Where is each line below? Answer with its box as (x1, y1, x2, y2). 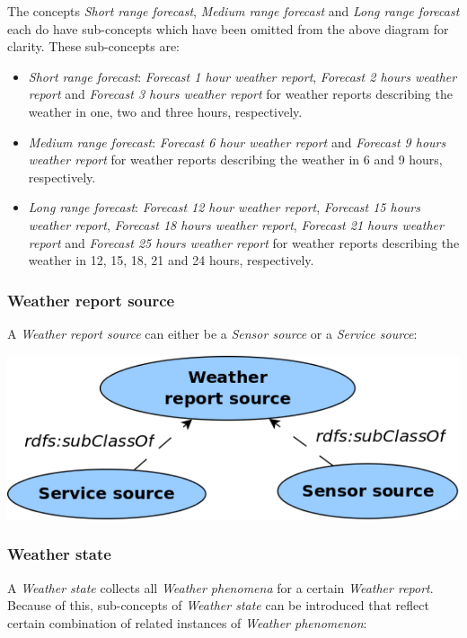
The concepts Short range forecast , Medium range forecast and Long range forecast (7, 2, 460, 20)
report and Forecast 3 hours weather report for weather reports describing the (28, 84, 453, 103)
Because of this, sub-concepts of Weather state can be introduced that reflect (7, 596, 429, 615)
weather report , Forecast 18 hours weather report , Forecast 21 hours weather (28, 215, 444, 234)
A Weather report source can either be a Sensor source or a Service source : (7, 323, 418, 342)
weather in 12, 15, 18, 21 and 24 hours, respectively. (28, 251, 314, 270)
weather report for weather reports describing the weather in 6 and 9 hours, (28, 150, 443, 169)
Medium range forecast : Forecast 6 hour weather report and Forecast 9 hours (28, 132, 446, 151)
